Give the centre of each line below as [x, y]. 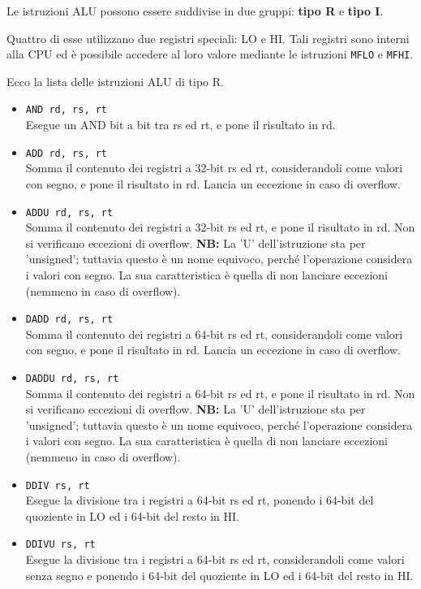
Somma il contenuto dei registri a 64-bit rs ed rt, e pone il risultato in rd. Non [220, 393]
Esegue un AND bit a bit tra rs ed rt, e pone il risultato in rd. [180, 125]
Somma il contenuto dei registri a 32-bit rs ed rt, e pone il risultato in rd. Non [220, 227]
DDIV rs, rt [58, 485]
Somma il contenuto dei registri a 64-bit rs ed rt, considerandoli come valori [214, 333]
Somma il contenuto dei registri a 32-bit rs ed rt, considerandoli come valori [214, 168]
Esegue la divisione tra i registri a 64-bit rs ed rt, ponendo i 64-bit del [200, 500]
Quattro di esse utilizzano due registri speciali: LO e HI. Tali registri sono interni [208, 38]
